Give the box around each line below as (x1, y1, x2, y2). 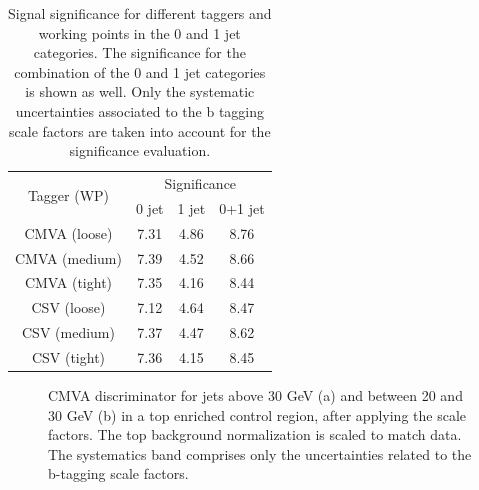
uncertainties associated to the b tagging (15, 100, 265, 121)
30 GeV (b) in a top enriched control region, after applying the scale (48, 404, 467, 425)
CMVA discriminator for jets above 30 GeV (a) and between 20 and (48, 385, 463, 405)
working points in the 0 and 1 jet (38, 22, 241, 43)
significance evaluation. (69, 140, 211, 161)
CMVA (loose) (24, 222, 113, 243)
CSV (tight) (31, 346, 106, 367)
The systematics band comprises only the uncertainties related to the (48, 443, 472, 464)
